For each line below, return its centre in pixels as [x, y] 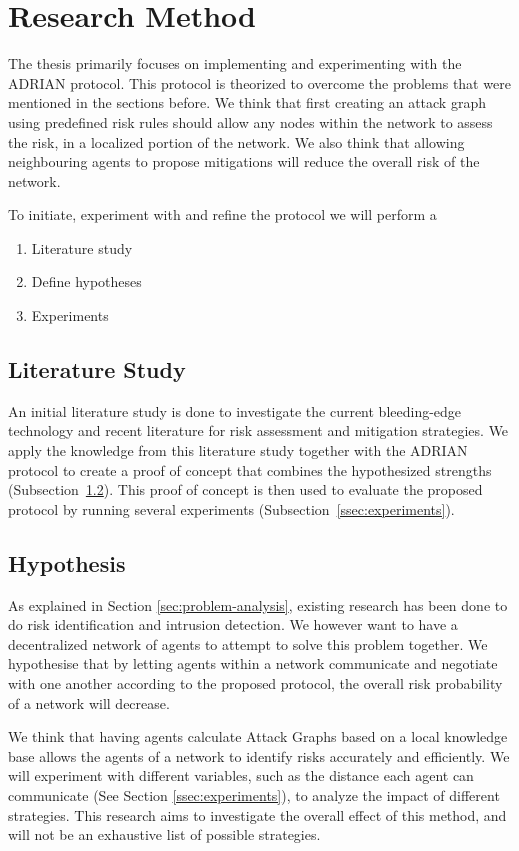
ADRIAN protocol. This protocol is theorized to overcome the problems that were [259, 82]
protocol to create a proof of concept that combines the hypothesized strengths [250, 469]
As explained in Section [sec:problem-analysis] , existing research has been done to [258, 604]
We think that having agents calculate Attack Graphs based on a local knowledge [258, 736]
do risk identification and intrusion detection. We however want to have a [233, 624]
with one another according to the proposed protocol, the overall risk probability [255, 683]
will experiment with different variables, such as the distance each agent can [241, 775]
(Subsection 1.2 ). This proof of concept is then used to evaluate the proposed [245, 489]
